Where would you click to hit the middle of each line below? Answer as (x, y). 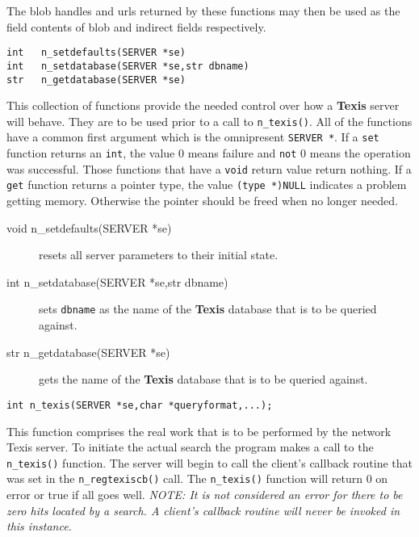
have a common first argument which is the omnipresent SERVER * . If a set (193, 137)
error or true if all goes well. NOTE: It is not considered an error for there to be (205, 494)
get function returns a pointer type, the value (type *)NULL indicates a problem (207, 185)
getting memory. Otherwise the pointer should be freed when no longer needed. (202, 201)
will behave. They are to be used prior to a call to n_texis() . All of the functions (209, 121)
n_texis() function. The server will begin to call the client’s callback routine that (209, 462)
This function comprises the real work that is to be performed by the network (199, 431)
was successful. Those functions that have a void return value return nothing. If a (209, 168)
